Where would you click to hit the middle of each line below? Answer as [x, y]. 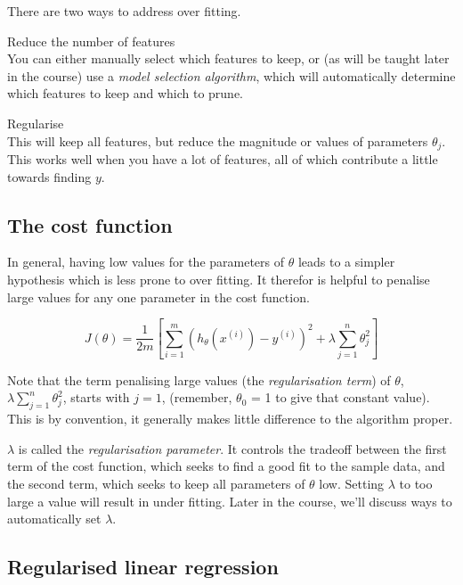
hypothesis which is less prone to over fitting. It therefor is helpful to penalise [219, 279]
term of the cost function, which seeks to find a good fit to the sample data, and [226, 466]
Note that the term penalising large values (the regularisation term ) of [199, 379]
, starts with [96, 397]
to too [416, 484]
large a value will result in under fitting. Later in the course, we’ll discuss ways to [230, 501]
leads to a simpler [346, 262]
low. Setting [352, 484]
